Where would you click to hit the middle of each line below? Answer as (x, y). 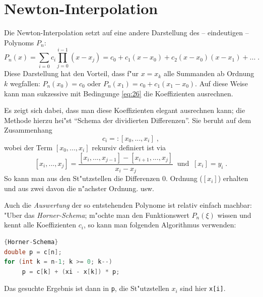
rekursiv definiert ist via (129, 147)
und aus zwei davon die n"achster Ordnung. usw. (79, 188)
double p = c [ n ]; (33, 252)
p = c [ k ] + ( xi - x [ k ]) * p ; (71, 272)
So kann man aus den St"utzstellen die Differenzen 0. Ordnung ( (103, 178)
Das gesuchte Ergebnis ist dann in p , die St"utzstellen (87, 288)
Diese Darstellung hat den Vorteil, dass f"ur (72, 73)
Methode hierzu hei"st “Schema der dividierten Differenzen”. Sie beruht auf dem (128, 120)
